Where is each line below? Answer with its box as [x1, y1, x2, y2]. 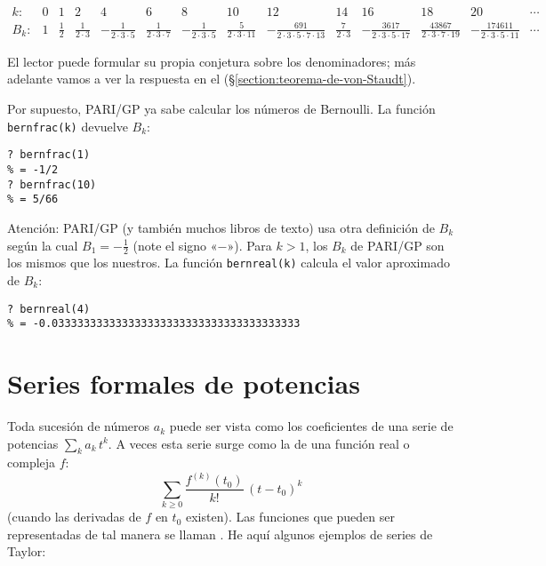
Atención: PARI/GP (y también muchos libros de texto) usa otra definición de [7, 218, 435, 236]
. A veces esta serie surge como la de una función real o [108, 434, 410, 452]
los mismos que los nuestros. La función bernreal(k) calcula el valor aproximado [7, 253, 450, 272]
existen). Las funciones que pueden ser [185, 507, 396, 526]
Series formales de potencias [7, 365, 360, 402]
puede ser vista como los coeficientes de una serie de [169, 417, 454, 435]
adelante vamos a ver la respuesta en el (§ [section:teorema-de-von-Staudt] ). [7, 69, 416, 88]
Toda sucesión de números [7, 417, 150, 435]
